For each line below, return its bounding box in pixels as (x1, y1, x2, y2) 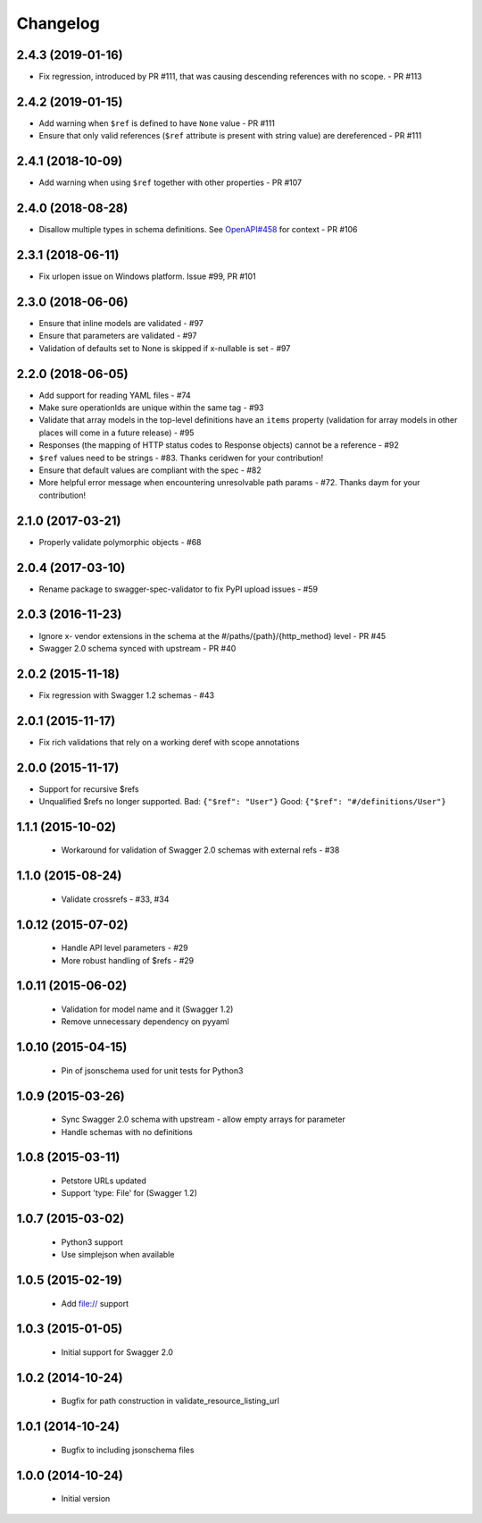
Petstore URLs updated (61, 1175, 146, 1186)
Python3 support (61, 1236, 124, 1247)
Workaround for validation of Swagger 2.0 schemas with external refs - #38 (61, 845, 340, 855)
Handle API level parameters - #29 (61, 943, 189, 954)
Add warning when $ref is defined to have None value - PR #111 (38, 117, 276, 129)
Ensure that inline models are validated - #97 (38, 317, 204, 328)
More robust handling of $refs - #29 (61, 955, 195, 965)
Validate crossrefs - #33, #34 (61, 894, 170, 905)
